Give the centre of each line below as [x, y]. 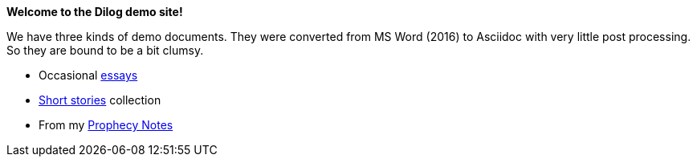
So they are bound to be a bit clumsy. [105, 50]
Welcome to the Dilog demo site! [95, 12]
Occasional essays [88, 75]
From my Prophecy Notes [106, 125]
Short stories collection [100, 100]
